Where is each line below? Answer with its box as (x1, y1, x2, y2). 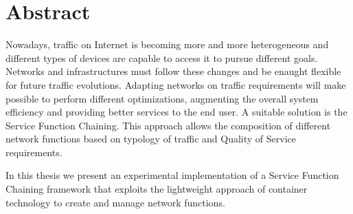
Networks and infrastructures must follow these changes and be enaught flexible (5, 64, 341, 78)
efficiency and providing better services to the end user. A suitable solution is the (5, 105, 348, 119)
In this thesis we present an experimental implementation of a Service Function (5, 168, 339, 182)
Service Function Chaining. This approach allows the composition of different (5, 118, 331, 132)
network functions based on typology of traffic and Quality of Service (5, 131, 297, 146)
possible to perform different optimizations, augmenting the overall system (5, 91, 319, 105)
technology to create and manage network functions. (5, 195, 225, 209)
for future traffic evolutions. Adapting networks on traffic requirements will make (5, 77, 346, 92)
